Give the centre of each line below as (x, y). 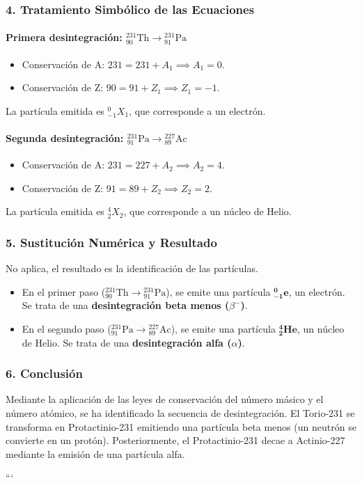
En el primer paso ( (64, 291)
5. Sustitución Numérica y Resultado (111, 242)
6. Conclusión (44, 373)
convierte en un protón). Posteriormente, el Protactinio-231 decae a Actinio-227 (175, 440)
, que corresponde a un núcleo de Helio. (207, 211)
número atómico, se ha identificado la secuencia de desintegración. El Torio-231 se (180, 413)
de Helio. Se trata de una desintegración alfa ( (127, 342)
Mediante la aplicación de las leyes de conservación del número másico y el (165, 399)
